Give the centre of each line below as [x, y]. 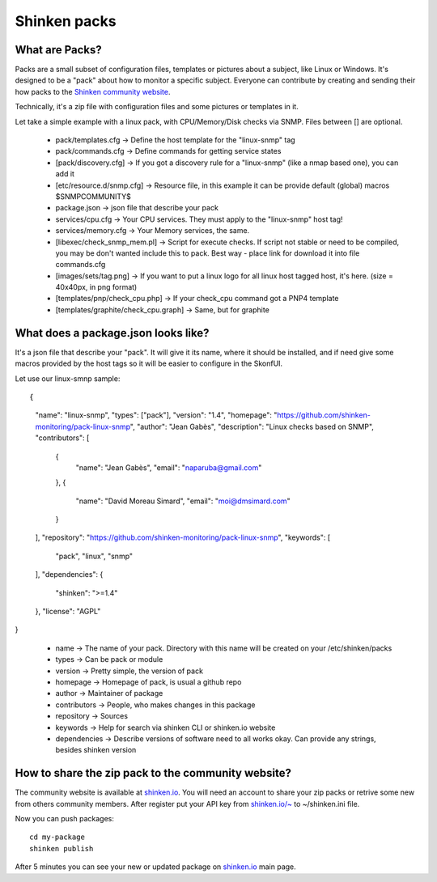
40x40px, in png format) [96, 287]
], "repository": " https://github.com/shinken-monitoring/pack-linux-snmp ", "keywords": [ [183, 537]
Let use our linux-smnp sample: [68, 378]
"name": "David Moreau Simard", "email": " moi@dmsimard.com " [183, 501]
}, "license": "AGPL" [68, 612]
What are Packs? [59, 50]
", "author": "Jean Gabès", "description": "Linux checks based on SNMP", [252, 426]
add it [65, 174]
